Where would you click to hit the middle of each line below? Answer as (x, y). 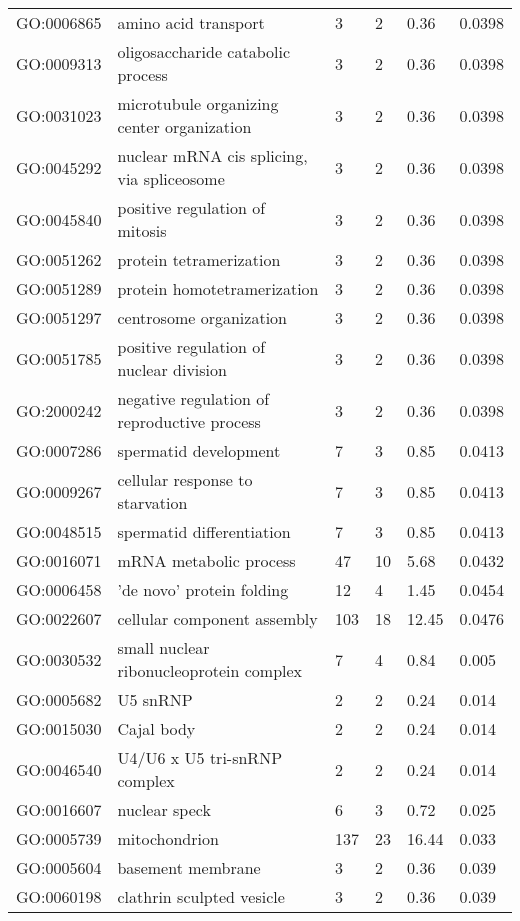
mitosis (142, 230)
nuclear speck (164, 809)
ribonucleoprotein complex (210, 670)
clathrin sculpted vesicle (201, 896)
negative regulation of (193, 398)
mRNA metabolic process (206, 560)
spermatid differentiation (204, 531)
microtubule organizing (198, 103)
